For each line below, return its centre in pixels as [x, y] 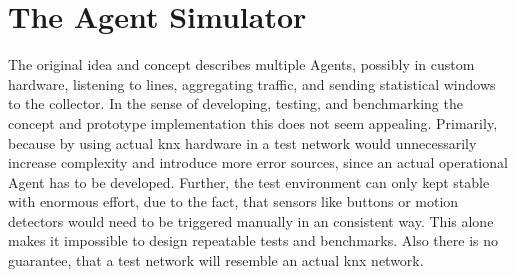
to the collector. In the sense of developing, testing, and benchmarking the [235, 103]
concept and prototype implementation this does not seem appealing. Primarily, [253, 122]
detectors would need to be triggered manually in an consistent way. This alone [251, 220]
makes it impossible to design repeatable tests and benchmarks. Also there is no [253, 240]
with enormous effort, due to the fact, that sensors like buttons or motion [233, 201]
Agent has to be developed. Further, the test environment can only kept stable [249, 181]
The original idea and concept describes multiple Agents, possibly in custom [241, 64]
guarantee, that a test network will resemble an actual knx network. [216, 260]
